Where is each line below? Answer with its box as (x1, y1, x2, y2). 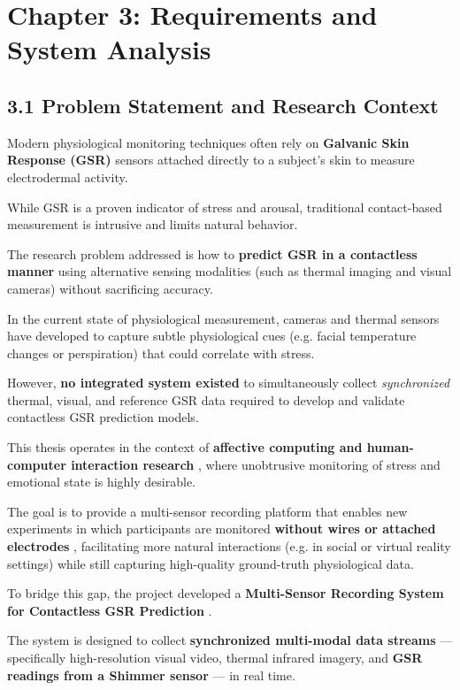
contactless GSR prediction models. (7, 408, 199, 426)
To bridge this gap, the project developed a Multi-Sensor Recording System (7, 584, 444, 602)
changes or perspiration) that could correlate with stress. (7, 343, 315, 362)
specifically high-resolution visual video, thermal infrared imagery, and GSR (7, 648, 423, 667)
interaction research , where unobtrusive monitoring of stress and (71, 455, 441, 473)
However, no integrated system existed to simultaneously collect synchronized (7, 373, 450, 392)
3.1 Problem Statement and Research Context (7, 91, 439, 119)
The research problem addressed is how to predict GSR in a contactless (7, 244, 418, 263)
